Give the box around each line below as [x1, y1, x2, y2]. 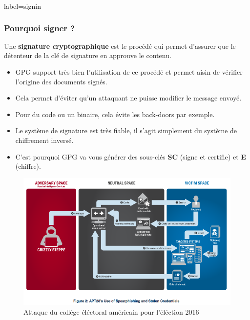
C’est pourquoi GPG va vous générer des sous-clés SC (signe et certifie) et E [15, 151, 246, 161]
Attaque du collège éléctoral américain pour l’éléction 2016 [23, 306, 199, 317]
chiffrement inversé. [15, 135, 74, 145]
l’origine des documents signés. [15, 76, 107, 86]
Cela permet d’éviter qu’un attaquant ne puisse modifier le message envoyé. [15, 93, 242, 103]
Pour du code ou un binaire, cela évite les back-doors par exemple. [15, 109, 215, 119]
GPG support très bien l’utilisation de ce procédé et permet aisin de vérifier [15, 67, 243, 77]
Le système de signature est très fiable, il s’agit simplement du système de [15, 125, 237, 136]
